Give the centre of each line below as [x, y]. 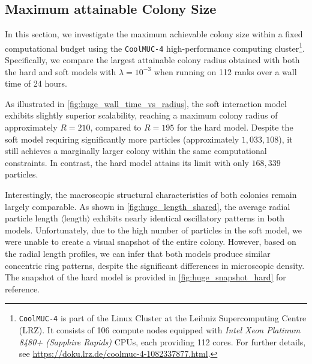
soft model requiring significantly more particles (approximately [122, 139]
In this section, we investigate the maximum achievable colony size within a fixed [154, 34]
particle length [31, 218]
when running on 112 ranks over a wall [225, 71]
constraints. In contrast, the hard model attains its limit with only [127, 162]
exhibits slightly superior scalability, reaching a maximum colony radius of [141, 115]
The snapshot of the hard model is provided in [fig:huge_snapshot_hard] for [145, 277]
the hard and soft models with [61, 71]
